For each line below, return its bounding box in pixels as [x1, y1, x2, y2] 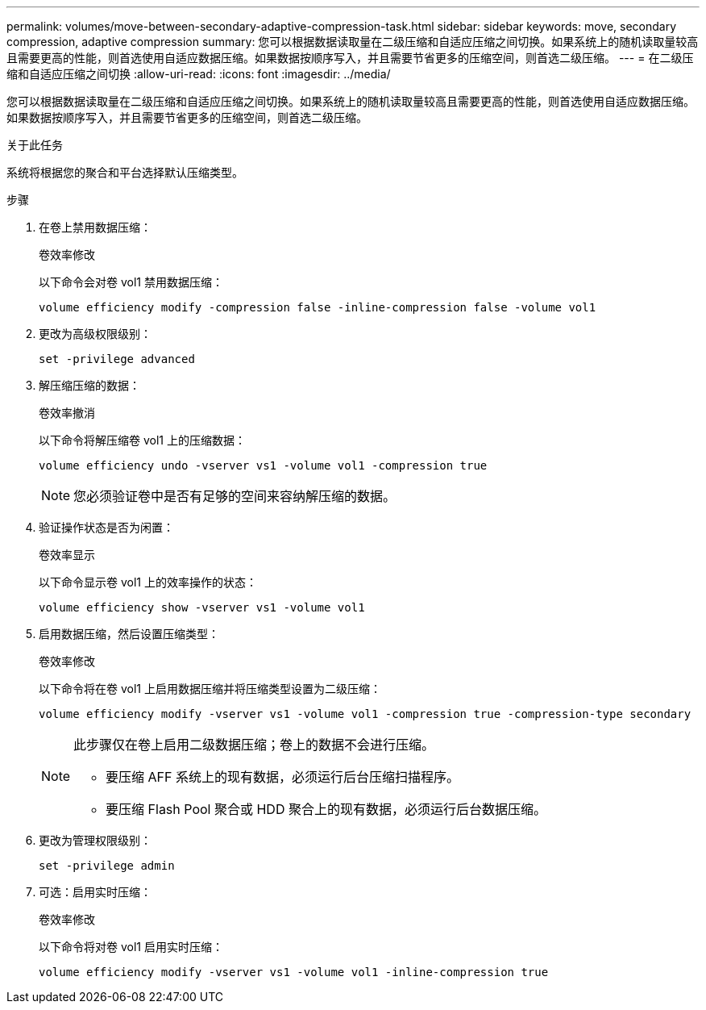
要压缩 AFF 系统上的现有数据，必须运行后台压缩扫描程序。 [106, 769, 459, 785]
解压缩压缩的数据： [39, 378, 140, 392]
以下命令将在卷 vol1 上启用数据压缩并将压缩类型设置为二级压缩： [39, 682, 381, 695]
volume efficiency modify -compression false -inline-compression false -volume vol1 [39, 301, 596, 314]
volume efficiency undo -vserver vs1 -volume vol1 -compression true [39, 459, 488, 472]
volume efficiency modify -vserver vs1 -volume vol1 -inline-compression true [39, 966, 549, 979]
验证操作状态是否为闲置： [39, 520, 174, 534]
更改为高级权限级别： [39, 327, 152, 340]
